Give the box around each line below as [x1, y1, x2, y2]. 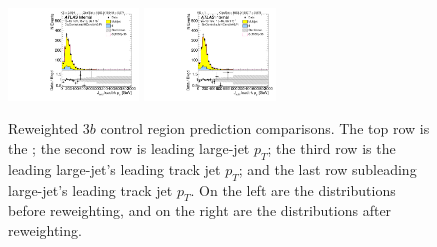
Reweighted [8, 118, 79, 139]
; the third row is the [267, 138, 396, 159]
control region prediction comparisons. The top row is [100, 118, 430, 139]
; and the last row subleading [238, 158, 417, 179]
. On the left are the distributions [190, 179, 396, 200]
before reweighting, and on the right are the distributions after [8, 200, 392, 221]
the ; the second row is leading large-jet [8, 138, 250, 159]
